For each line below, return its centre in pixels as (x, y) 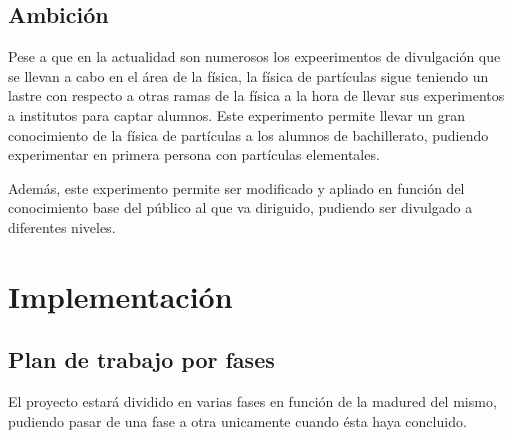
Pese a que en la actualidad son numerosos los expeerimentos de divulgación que (254, 56)
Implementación (120, 295)
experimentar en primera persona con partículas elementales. (194, 154)
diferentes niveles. (62, 226)
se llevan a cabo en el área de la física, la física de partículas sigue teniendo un (248, 75)
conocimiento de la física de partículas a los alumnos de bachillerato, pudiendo (248, 134)
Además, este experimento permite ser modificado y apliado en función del (236, 187)
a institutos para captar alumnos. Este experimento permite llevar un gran (236, 114)
